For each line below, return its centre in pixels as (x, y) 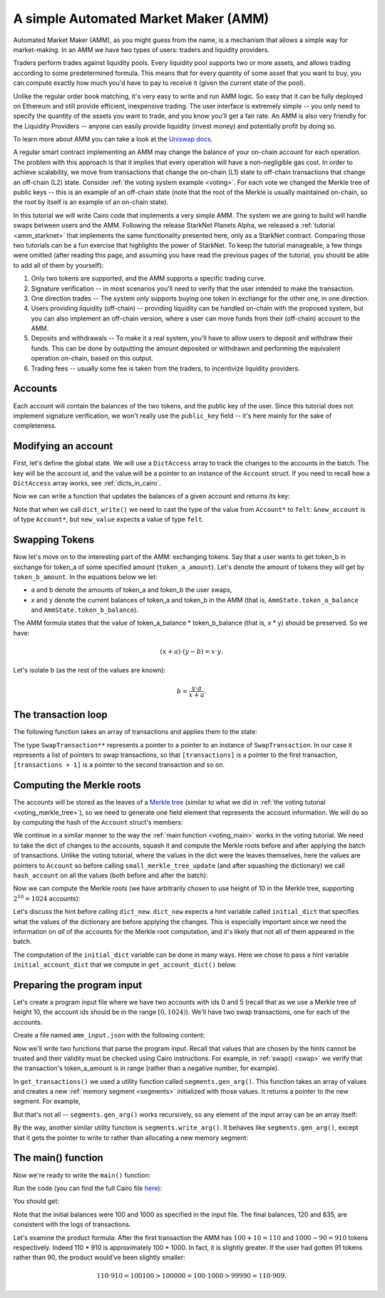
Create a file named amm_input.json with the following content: (109, 1035)
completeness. (35, 426)
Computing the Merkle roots (77, 785)
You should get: (36, 1201)
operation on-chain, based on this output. (92, 358)
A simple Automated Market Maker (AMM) (141, 19)
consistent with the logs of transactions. (72, 1224)
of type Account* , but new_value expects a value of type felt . (109, 519)
